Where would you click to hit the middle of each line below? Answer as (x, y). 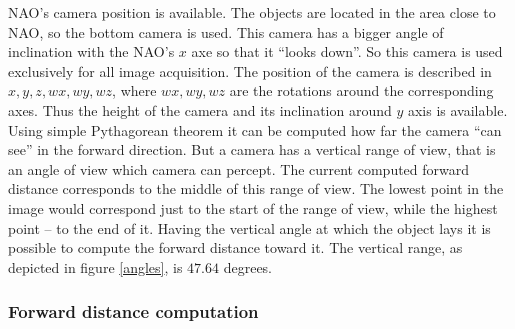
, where (134, 90)
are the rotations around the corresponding (361, 90)
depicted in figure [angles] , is (95, 266)
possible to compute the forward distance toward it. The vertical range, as (235, 247)
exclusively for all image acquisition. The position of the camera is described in (250, 70)
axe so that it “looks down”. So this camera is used (347, 51)
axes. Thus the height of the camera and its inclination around (200, 109)
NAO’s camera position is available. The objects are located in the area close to (252, 12)
